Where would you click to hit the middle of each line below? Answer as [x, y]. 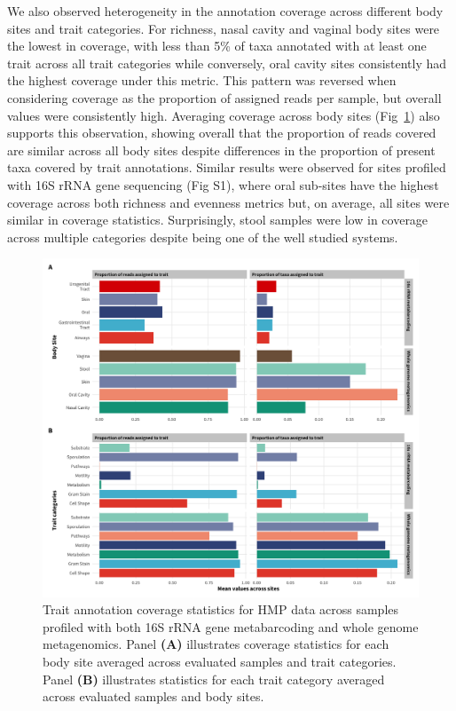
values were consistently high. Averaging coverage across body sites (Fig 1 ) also [224, 115]
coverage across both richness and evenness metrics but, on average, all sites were [228, 202]
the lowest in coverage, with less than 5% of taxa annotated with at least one [217, 46]
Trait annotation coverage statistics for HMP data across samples [221, 609]
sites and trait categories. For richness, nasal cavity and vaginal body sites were [224, 28]
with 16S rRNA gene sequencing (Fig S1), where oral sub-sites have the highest [223, 184]
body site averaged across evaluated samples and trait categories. [220, 662]
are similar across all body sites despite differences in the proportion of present [221, 150]
